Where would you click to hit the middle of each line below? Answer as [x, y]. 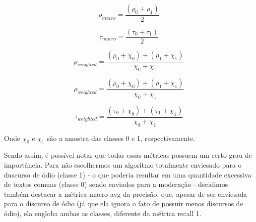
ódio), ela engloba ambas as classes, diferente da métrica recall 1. [103, 213]
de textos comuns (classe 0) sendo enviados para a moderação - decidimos [116, 184]
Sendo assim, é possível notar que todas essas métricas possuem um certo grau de [128, 155]
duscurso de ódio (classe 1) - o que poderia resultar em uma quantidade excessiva [128, 174]
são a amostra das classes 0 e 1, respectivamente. [121, 138]
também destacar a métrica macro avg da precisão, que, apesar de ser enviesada [126, 194]
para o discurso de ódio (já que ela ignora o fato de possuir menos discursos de [124, 203]
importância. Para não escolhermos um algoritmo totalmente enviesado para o [123, 164]
